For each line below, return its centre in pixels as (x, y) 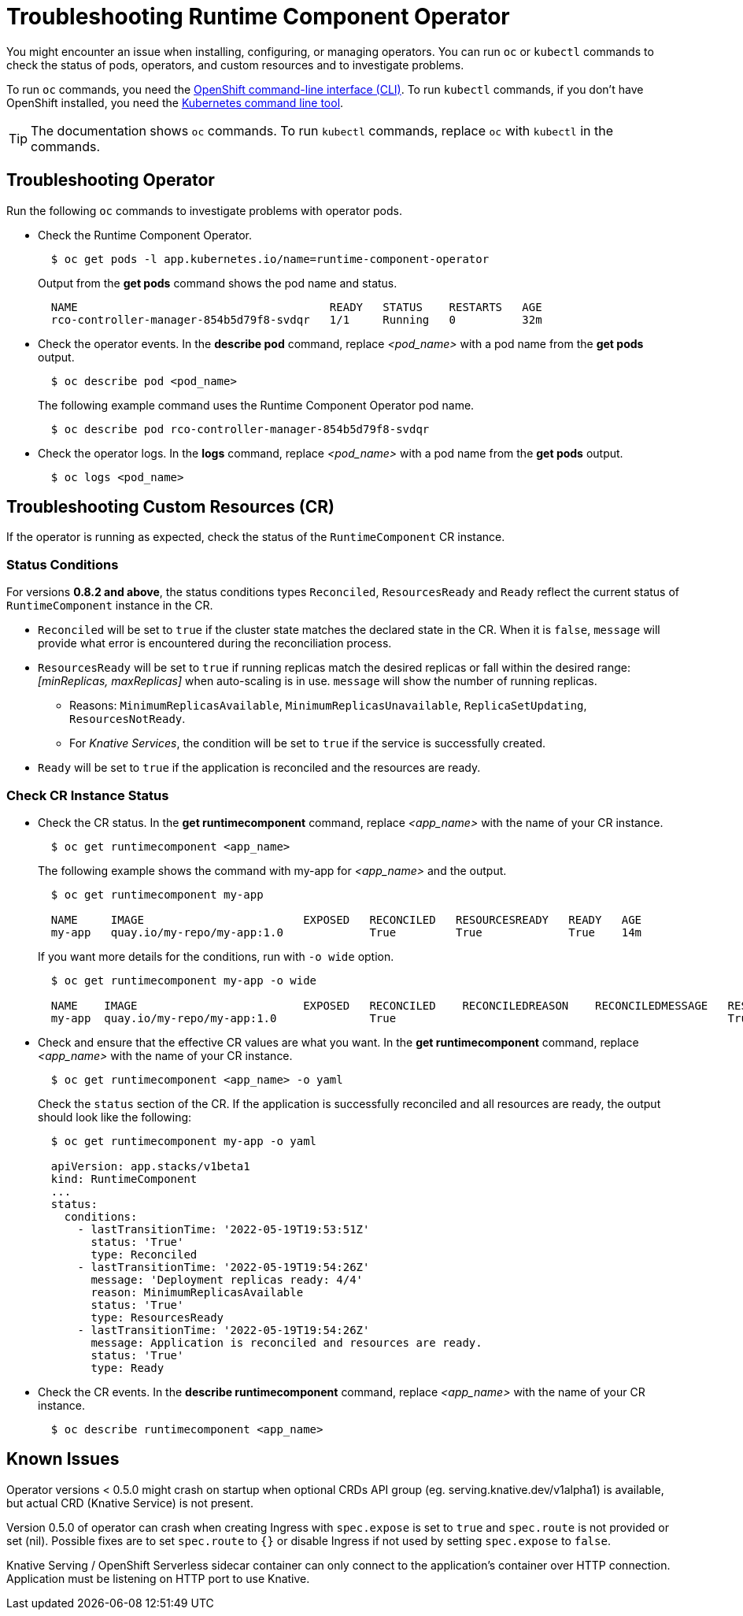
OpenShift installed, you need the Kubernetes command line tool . (175, 102)
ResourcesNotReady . (128, 719)
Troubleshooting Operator (111, 180)
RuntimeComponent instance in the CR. (110, 606)
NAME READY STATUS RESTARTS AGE (296, 307)
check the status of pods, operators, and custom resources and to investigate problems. (235, 65)
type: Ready (128, 1368)
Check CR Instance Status (88, 795)
